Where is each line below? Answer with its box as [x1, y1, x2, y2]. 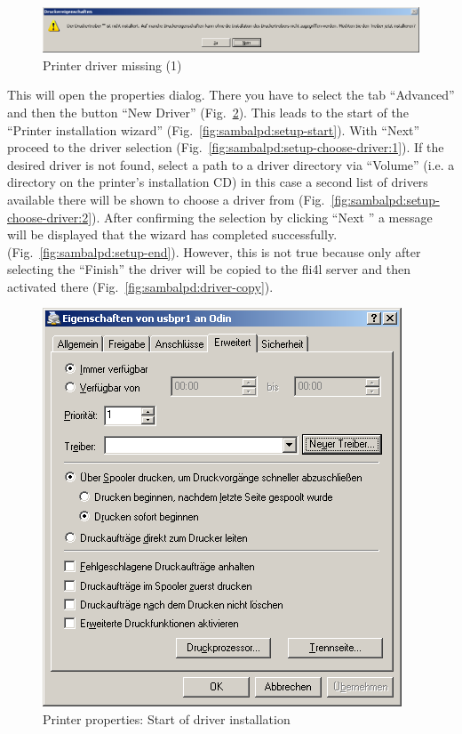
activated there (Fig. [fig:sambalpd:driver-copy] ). [7, 277, 274, 295]
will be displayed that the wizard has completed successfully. [7, 225, 338, 244]
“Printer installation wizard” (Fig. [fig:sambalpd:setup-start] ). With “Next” [7, 120, 420, 139]
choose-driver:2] [7, 207, 92, 226]
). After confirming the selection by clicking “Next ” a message [92, 207, 433, 226]
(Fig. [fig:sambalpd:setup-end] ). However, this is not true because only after [7, 242, 421, 261]
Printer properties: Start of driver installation [43, 710, 291, 729]
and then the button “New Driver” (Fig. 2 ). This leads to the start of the [7, 102, 409, 121]
